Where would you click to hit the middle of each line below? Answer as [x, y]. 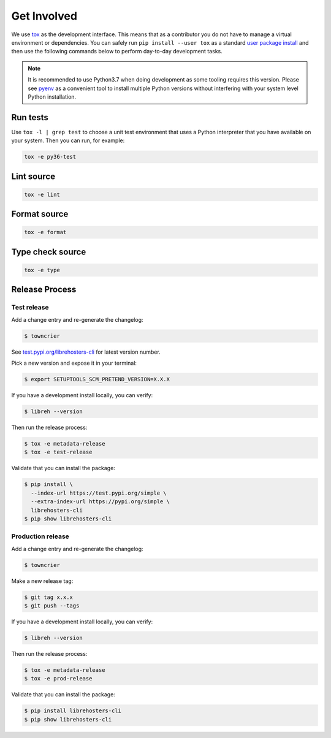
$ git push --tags [52, 606]
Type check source [49, 252]
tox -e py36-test [50, 157]
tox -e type [42, 270]
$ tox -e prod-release [58, 679]
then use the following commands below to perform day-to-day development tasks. [117, 51]
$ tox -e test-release [58, 452]
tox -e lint [42, 194]
